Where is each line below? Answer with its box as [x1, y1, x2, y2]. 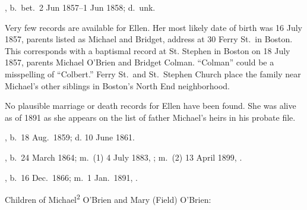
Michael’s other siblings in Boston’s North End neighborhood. [5, 79, 230, 92]
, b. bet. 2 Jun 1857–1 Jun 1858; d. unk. [5, 1, 156, 13]
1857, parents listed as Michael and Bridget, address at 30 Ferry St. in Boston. [5, 33, 293, 45]
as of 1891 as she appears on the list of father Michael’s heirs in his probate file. [5, 111, 296, 123]
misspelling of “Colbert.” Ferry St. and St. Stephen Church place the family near [5, 67, 301, 80]
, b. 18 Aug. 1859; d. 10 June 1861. [5, 131, 135, 143]
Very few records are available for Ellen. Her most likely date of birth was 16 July [5, 21, 302, 33]
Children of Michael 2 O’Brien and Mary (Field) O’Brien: [5, 192, 211, 205]
